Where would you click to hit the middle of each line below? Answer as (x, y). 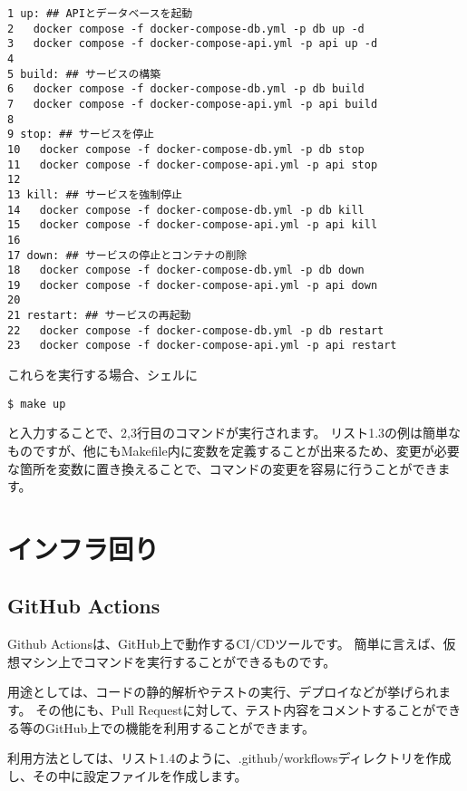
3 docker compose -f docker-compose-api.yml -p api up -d (193, 44)
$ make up (37, 404)
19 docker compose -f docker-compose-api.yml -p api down (193, 285)
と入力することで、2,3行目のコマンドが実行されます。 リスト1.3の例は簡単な (234, 433)
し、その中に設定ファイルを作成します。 (127, 775)
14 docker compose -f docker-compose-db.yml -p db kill (186, 210)
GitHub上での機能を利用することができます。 (180, 727)
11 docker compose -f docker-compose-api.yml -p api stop (193, 164)
